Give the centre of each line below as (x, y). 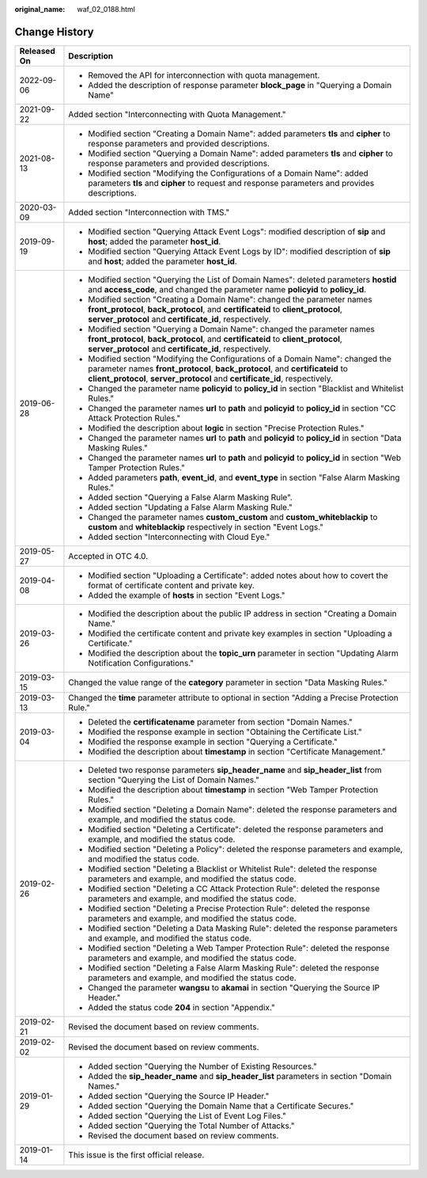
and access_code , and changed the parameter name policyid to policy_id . (227, 289)
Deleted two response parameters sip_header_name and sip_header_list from (235, 769)
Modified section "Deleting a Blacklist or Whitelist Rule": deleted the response (232, 868)
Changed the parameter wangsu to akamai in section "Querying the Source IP (234, 987)
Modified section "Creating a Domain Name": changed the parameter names (230, 299)
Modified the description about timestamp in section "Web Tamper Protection (233, 789)
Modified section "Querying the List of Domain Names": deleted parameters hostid (242, 279)
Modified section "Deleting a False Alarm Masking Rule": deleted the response (234, 967)
